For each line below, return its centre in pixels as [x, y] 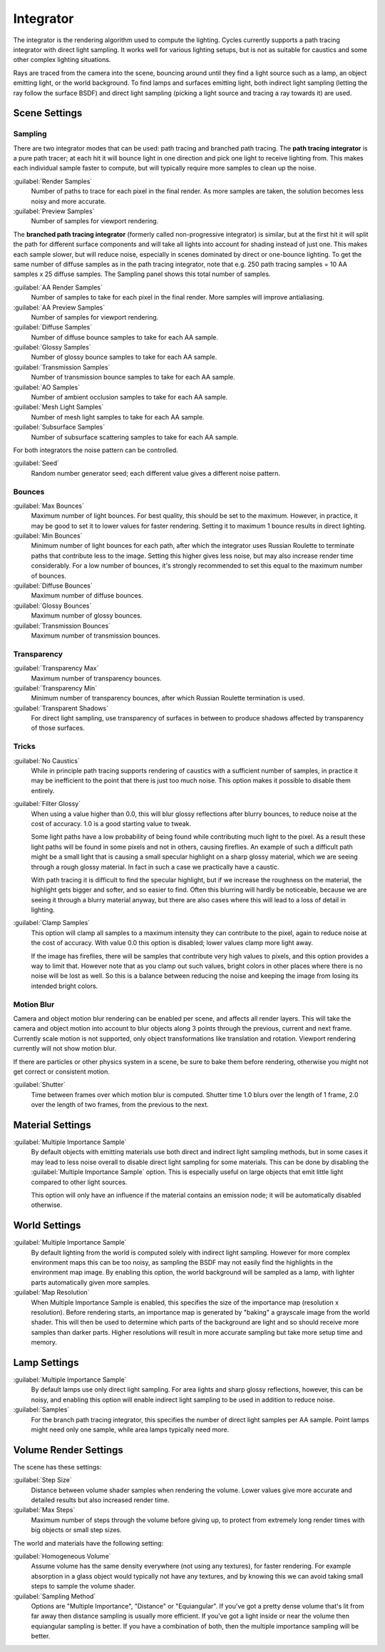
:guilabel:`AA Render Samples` [58, 287]
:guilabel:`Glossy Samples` [52, 347]
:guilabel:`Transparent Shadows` [61, 708]
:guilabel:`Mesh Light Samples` [58, 407]
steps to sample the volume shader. [83, 1586]
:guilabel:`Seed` [36, 463]
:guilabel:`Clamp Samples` [52, 923]
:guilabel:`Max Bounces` [49, 506]
